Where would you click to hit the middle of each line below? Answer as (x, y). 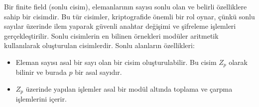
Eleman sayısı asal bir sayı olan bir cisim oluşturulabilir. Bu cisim (116, 62)
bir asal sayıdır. (98, 72)
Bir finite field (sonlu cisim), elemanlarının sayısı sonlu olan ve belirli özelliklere (126, 6)
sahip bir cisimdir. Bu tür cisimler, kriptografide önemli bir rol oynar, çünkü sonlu (129, 16)
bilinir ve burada (41, 72)
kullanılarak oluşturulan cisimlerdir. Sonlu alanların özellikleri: (99, 45)
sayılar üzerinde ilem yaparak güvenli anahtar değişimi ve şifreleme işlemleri (120, 26)
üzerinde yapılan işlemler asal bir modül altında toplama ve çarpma (129, 89)
